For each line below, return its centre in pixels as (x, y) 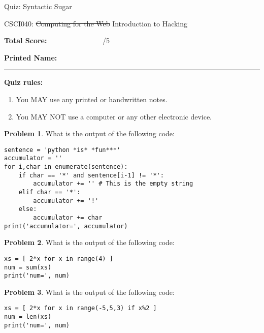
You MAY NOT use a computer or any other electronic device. (114, 116)
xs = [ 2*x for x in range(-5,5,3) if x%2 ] (80, 308)
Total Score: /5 (57, 40)
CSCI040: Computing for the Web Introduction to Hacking (96, 23)
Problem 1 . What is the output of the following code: (89, 133)
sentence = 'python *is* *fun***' (62, 150)
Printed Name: (31, 57)
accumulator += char (68, 218)
